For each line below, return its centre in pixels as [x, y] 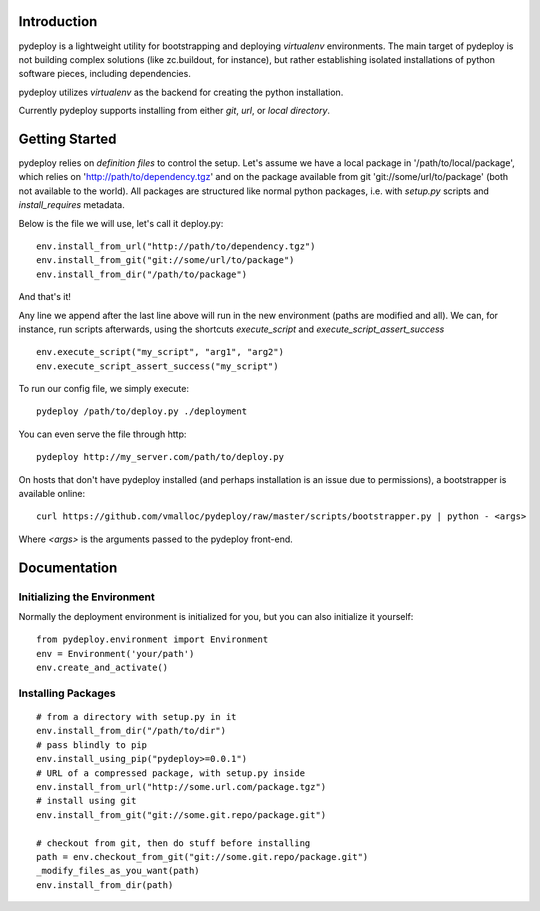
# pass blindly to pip [92, 744]
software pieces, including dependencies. [105, 74]
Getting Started [67, 138]
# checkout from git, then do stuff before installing [173, 843]
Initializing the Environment [86, 597]
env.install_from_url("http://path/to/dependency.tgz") [176, 246]
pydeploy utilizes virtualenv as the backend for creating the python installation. [181, 92]
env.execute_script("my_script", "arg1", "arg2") [160, 352]
